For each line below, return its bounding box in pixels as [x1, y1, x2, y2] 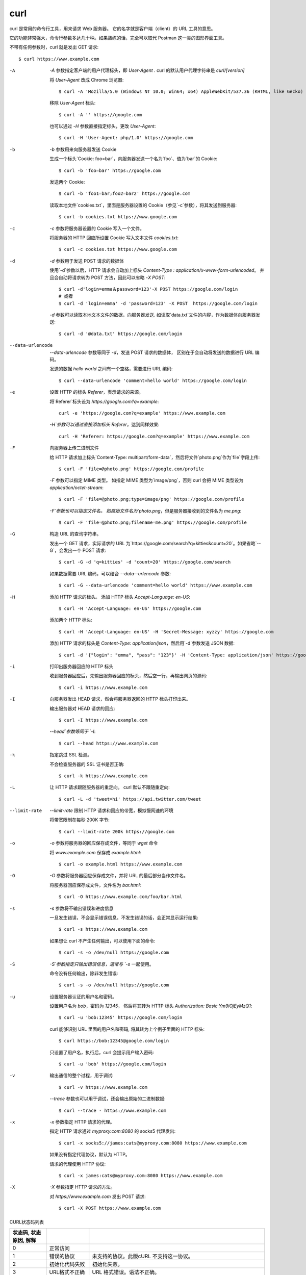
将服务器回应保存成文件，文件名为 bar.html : [49, 882, 141, 888]
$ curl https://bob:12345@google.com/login [59, 1038, 169, 1044]
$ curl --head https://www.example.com [59, 740, 158, 746]
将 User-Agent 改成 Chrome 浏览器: [49, 76, 124, 83]
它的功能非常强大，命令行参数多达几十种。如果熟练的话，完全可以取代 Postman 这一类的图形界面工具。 [9, 35, 227, 41]
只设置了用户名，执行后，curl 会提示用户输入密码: [49, 1049, 155, 1055]
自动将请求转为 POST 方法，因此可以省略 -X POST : [58, 274, 166, 280]
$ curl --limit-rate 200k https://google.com [59, 829, 174, 834]
